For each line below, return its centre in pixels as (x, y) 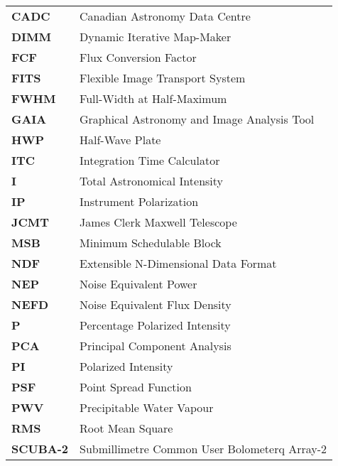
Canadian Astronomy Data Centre (165, 16)
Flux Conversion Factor (138, 57)
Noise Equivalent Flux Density (156, 304)
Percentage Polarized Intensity (155, 325)
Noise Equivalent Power (138, 284)
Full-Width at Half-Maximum (153, 98)
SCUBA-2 (40, 449)
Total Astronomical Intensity (152, 181)
